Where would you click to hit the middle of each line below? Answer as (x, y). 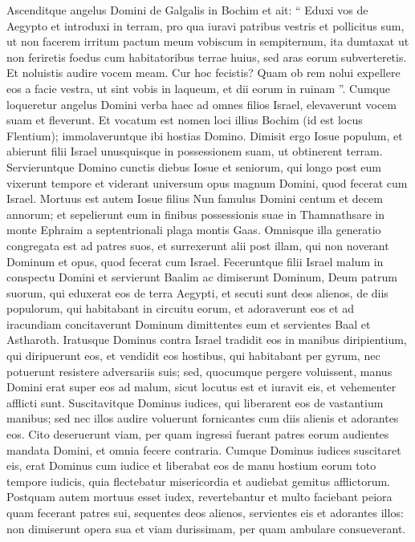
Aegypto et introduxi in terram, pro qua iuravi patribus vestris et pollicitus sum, (205, 25)
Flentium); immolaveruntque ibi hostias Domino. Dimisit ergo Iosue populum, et (205, 135)
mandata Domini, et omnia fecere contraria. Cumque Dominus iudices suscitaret (204, 449)
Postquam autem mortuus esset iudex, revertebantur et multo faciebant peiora (199, 497)
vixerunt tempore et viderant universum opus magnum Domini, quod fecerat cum (207, 182)
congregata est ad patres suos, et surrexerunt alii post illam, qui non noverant (198, 245)
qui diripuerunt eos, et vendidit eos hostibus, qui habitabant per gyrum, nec (193, 356)
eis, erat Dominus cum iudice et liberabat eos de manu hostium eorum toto (191, 465)
